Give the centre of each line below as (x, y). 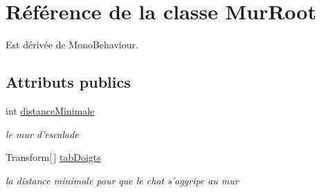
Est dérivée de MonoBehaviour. (72, 45)
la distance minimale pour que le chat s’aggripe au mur (122, 180)
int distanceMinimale (50, 110)
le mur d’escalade (42, 134)
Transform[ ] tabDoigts (53, 157)
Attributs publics (68, 82)
